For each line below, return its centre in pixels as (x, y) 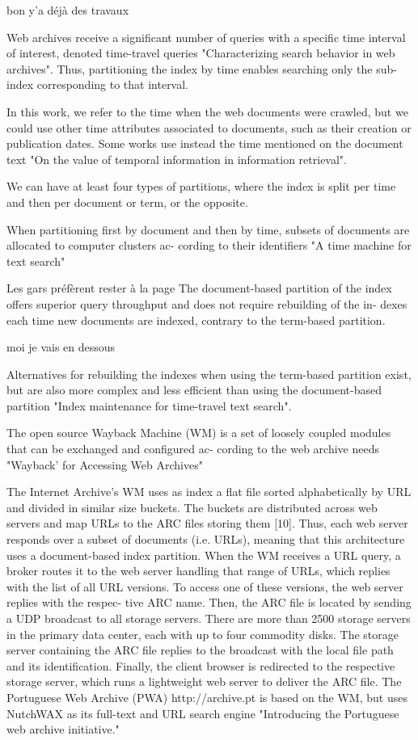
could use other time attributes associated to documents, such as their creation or (209, 127)
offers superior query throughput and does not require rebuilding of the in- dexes (207, 303)
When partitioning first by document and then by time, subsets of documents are (208, 229)
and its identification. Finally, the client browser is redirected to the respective (201, 665)
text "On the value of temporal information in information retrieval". (177, 159)
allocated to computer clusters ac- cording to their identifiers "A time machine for (209, 245)
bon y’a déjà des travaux (68, 10)
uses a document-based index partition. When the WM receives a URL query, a (204, 555)
